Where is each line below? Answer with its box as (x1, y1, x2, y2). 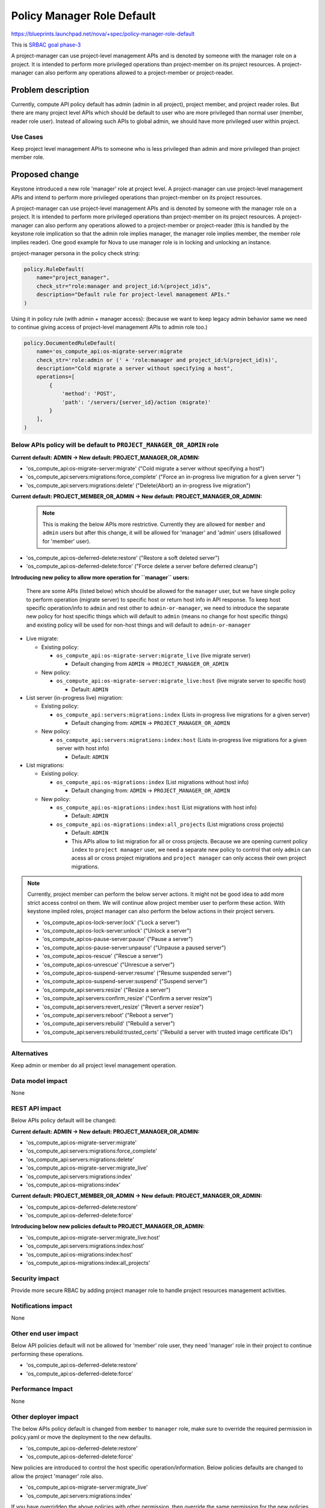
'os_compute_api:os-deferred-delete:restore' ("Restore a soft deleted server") (26, 554, 220, 562)
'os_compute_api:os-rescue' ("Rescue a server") (42, 952, 163, 960)
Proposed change (11, 169, 79, 180)
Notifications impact (11, 1302, 72, 1310)
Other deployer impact (11, 1412, 79, 1421)
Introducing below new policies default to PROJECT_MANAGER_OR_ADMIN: (11, 1223, 205, 1230)
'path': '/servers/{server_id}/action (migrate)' (61, 399, 211, 405)
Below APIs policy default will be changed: (11, 1117, 117, 1124)
